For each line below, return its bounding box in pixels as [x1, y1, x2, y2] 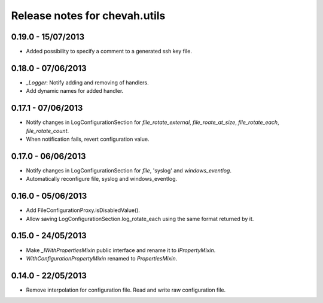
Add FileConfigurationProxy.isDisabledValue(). [26, 207, 141, 214]
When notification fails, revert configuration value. [26, 135, 150, 143]
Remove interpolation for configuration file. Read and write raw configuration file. [26, 286, 226, 293]
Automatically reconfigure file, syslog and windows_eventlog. [26, 175, 178, 183]
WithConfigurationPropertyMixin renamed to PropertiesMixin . [26, 254, 178, 262]
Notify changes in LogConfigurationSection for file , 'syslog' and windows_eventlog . [26, 166, 231, 174]
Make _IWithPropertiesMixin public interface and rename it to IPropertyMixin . [26, 246, 216, 254]
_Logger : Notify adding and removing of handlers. [26, 78, 149, 86]
